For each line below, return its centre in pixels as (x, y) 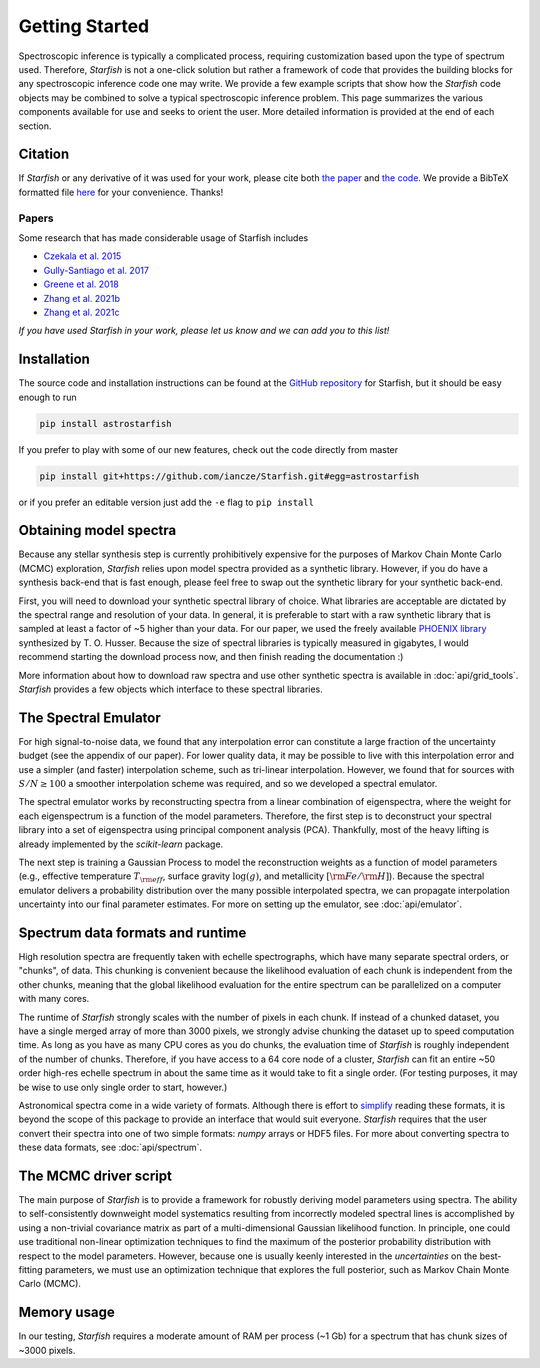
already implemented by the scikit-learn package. (121, 844)
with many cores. (54, 999)
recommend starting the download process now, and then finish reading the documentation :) (211, 657)
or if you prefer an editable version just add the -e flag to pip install (166, 502)
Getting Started (84, 26)
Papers (36, 218)
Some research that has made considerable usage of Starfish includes (163, 237)
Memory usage (66, 1312)
